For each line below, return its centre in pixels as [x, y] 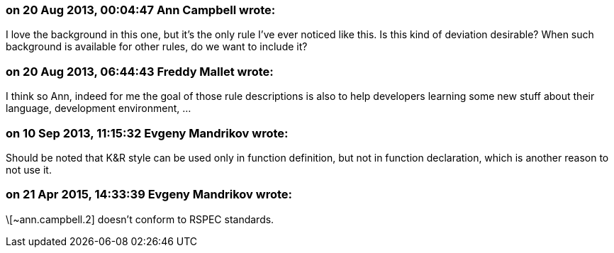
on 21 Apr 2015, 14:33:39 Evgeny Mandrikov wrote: [149, 195]
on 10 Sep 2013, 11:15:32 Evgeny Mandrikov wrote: [147, 133]
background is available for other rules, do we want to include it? [157, 47]
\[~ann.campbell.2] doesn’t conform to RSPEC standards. [140, 219]
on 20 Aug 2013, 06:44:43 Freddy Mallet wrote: [140, 71]
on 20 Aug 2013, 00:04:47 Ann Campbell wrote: [141, 10]
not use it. [29, 169]
